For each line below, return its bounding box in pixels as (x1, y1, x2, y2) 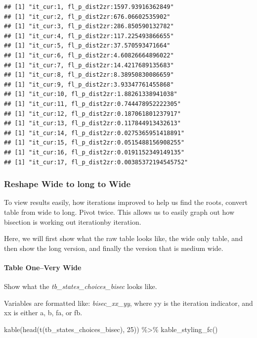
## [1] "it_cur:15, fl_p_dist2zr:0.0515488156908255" (4, 139, 185, 146)
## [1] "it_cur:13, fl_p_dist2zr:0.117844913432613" (4, 120, 181, 127)
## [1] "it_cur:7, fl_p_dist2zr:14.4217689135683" (4, 61, 174, 69)
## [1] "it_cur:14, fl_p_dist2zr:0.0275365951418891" (4, 129, 185, 137)
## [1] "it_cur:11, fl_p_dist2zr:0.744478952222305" (4, 100, 181, 107)
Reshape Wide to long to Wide (4, 178, 131, 190)
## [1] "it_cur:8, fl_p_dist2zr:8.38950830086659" (4, 71, 174, 79)
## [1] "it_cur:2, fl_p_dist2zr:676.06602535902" (4, 13, 171, 20)
